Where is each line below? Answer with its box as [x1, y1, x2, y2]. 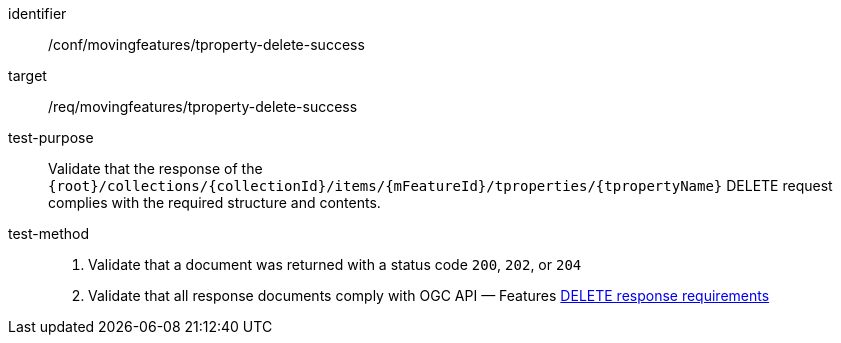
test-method [8, 225, 89, 242]
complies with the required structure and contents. [48, 194, 381, 211]
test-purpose [8, 129, 94, 146]
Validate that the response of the [48, 160, 263, 177]
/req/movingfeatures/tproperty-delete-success [48, 98, 358, 115]
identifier [8, 5, 67, 22]
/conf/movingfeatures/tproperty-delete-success [48, 36, 365, 53]
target [8, 67, 47, 84]
